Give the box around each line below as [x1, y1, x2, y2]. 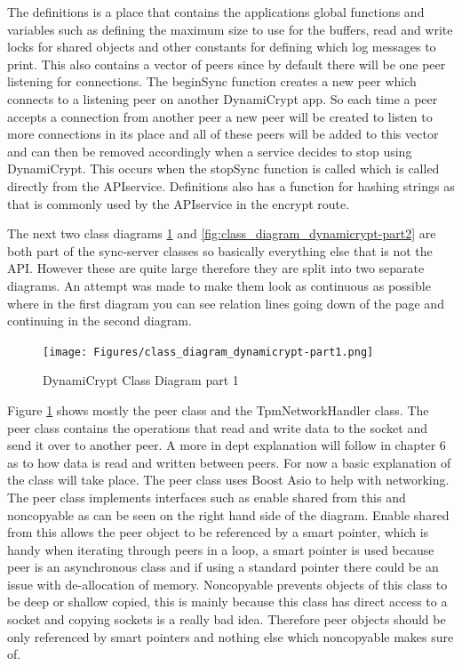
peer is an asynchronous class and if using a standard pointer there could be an [7, 558, 439, 576]
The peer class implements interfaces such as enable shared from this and [7, 487, 406, 506]
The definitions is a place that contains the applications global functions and [7, 3, 425, 20]
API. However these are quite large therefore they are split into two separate [7, 259, 425, 277]
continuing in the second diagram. [7, 311, 192, 330]
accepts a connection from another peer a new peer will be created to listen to [7, 107, 433, 125]
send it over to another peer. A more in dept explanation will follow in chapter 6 [7, 436, 446, 454]
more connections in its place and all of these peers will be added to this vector [7, 124, 439, 143]
